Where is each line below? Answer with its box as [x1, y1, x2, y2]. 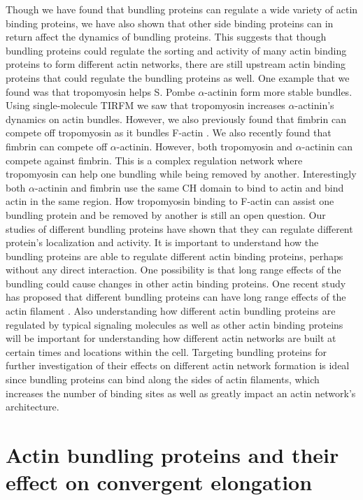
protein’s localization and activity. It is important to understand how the [6, 235, 319, 250]
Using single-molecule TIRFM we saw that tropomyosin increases [6, 98, 285, 113]
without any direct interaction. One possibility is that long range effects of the [6, 262, 341, 277]
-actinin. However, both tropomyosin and [116, 138, 293, 153]
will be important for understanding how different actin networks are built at [6, 331, 336, 345]
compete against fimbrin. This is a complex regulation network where [6, 152, 303, 167]
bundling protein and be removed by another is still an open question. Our [6, 207, 326, 222]
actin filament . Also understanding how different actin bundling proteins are [6, 303, 336, 318]
